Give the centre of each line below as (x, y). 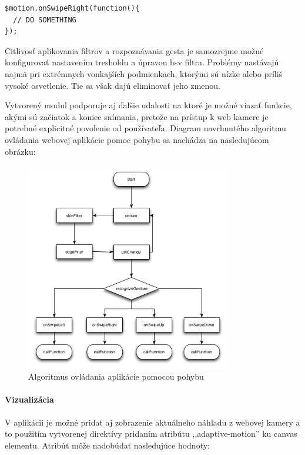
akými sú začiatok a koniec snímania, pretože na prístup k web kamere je (137, 116)
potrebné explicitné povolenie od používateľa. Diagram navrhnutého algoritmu (145, 128)
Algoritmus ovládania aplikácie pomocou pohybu (116, 376)
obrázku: (20, 151)
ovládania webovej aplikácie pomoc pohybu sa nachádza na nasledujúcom (137, 139)
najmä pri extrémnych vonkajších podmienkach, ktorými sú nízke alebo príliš (144, 73)
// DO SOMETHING (45, 20)
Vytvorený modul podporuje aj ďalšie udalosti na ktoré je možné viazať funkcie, (148, 105)
